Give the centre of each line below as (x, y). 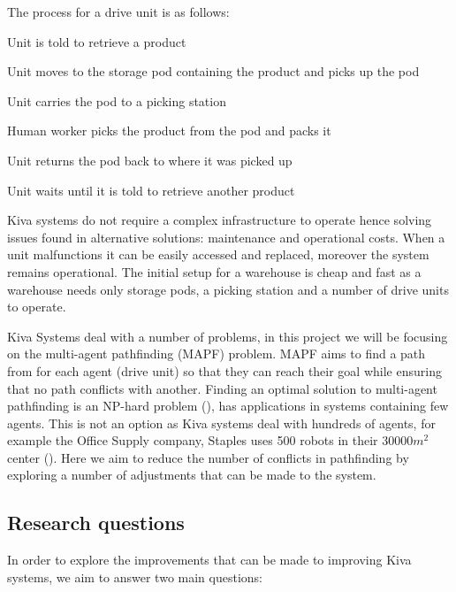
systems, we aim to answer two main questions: (135, 577)
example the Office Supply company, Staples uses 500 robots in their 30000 (210, 440)
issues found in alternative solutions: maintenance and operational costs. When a (226, 237)
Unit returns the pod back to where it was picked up (150, 160)
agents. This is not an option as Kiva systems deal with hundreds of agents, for (221, 423)
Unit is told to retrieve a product (97, 41)
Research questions (96, 523)
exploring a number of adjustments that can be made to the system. (192, 475)
